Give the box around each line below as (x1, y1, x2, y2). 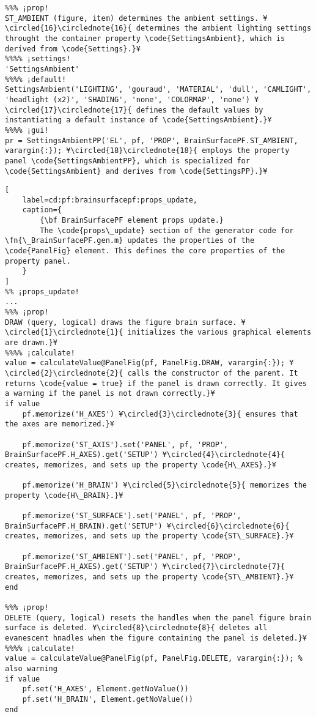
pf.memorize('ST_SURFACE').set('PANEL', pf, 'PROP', (22, 511, 241, 521)
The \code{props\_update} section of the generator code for (40, 226, 294, 235)
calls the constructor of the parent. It (127, 368, 298, 377)
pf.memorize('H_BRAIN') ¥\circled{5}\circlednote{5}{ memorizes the (22, 481, 307, 490)
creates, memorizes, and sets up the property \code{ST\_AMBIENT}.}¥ (5, 573, 294, 582)
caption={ (22, 206, 62, 215)
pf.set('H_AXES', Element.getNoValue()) (22, 685, 189, 694)
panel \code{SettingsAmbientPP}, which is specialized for (5, 156, 250, 165)
